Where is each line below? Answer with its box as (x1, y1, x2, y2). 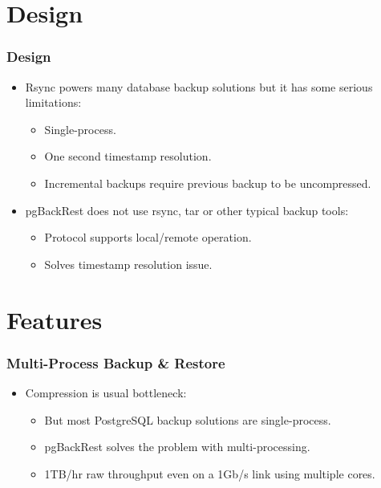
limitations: (25, 94, 82, 111)
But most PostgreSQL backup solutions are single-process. (44, 411, 331, 428)
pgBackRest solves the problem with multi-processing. (44, 438, 310, 455)
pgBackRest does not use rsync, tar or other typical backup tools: (25, 201, 349, 218)
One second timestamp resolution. (44, 148, 212, 165)
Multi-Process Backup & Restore (6, 352, 225, 372)
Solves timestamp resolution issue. (44, 255, 213, 272)
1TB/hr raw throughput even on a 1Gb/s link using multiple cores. (44, 465, 375, 482)
